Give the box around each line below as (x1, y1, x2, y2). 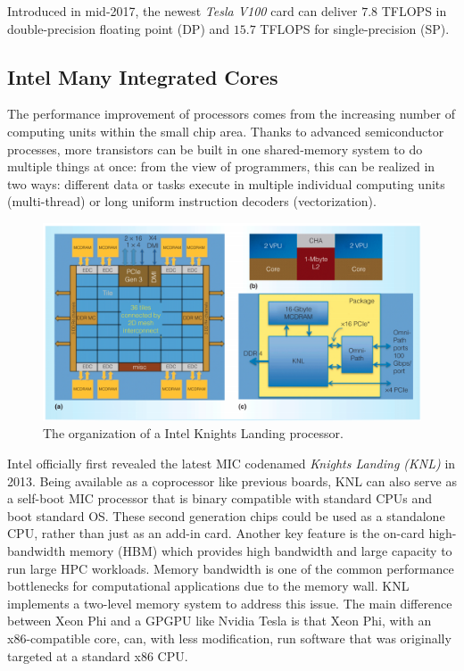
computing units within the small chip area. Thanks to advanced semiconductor (7, 121, 444, 140)
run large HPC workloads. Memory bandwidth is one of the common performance (7, 559, 454, 577)
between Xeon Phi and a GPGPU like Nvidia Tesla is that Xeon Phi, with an (7, 611, 432, 630)
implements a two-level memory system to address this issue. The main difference (7, 593, 452, 612)
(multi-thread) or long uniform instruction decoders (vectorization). (7, 192, 377, 211)
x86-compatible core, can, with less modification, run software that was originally (7, 629, 452, 648)
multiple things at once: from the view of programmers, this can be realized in (7, 157, 435, 176)
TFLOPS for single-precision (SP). (260, 19, 450, 37)
